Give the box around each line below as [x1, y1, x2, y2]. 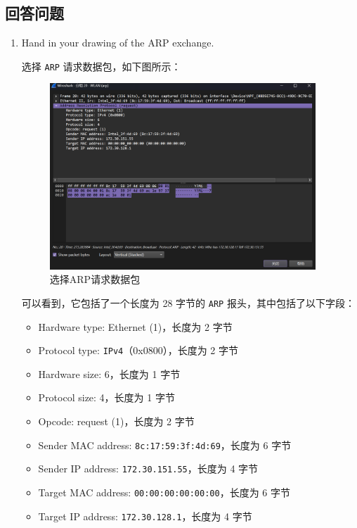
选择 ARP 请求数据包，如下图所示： [21, 58, 181, 73]
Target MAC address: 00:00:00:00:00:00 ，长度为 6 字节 [38, 484, 290, 499]
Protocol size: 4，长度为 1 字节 [38, 390, 175, 405]
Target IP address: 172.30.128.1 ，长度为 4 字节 [38, 508, 252, 523]
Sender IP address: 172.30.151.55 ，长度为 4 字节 [38, 461, 259, 476]
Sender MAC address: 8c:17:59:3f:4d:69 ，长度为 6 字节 [38, 437, 292, 452]
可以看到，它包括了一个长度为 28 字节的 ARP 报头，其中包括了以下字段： [21, 295, 355, 310]
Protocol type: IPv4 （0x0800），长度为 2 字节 [38, 343, 238, 358]
